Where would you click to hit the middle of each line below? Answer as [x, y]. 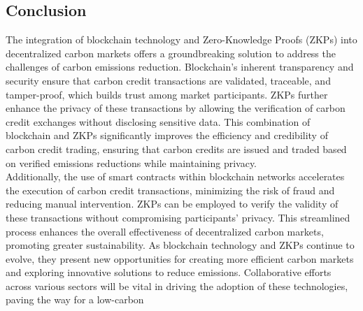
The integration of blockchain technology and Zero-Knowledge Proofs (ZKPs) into [181, 39]
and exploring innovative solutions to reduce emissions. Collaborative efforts [169, 272]
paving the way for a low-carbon [75, 299]
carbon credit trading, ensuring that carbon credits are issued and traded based [176, 149]
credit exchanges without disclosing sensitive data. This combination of [158, 121]
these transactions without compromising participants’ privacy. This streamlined [178, 217]
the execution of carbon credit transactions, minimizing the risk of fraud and [170, 190]
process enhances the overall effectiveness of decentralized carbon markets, [165, 231]
